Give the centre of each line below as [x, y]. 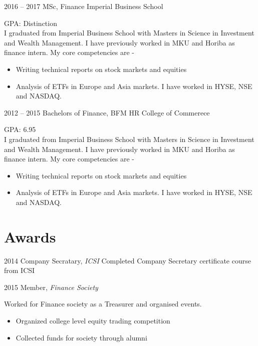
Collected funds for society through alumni [81, 337]
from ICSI [20, 270]
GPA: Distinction [31, 23]
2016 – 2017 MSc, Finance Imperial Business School [84, 6]
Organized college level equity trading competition [93, 320]
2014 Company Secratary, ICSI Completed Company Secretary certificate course [127, 260]
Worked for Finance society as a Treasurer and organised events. [103, 304]
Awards [30, 236]
